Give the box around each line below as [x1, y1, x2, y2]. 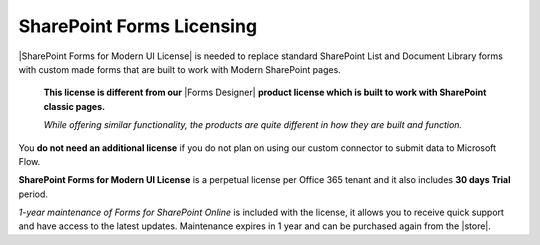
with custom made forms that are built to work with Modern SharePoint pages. [18, 63, 342, 75]
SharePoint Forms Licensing [18, 15, 258, 37]
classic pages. [43, 100, 105, 112]
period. [18, 188, 49, 200]
